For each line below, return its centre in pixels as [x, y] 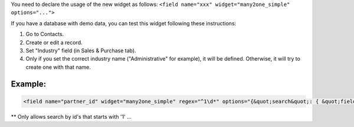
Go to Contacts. [45, 34]
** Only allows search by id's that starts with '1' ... [71, 116]
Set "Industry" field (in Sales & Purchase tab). [81, 51]
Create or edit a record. [54, 42]
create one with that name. [58, 67]
